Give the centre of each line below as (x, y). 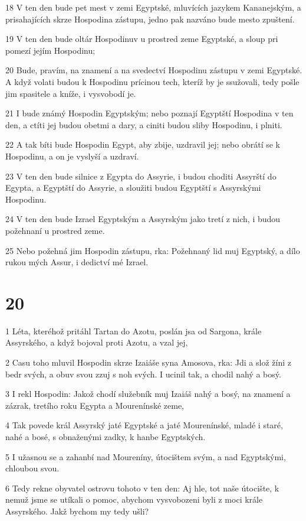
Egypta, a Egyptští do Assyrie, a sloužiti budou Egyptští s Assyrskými (133, 188)
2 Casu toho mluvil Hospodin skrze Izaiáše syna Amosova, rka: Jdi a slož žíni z (148, 362)
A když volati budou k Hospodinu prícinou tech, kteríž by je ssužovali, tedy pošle (152, 81)
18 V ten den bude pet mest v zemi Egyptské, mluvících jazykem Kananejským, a (153, 7)
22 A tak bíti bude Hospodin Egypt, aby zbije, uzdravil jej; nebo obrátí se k (143, 144)
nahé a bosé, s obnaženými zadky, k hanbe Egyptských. (106, 436)
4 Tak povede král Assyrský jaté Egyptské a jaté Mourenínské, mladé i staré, (144, 425)
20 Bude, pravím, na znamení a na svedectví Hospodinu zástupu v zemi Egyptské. (154, 70)
